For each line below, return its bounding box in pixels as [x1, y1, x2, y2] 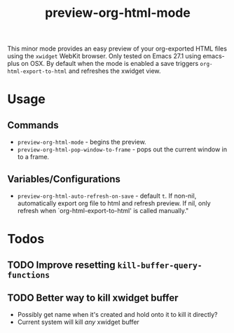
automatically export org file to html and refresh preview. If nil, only [17, 199, 212, 208]
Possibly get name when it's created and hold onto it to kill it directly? [17, 311, 219, 319]
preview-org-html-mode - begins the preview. [17, 138, 146, 147]
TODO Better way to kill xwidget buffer [7, 292, 179, 304]
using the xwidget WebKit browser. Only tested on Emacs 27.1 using [7, 52, 202, 60]
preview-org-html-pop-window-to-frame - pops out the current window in [17, 145, 228, 154]
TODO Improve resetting [7, 259, 116, 271]
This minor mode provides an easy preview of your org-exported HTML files [7, 44, 228, 53]
